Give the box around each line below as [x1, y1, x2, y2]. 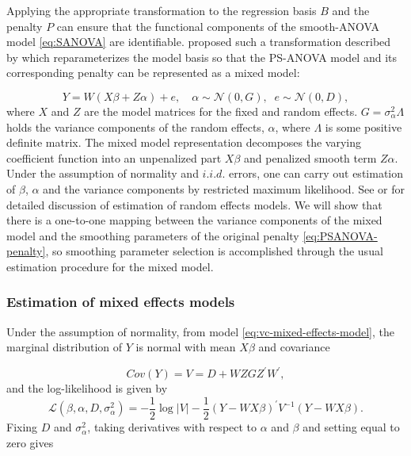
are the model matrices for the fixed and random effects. [84, 102, 358, 119]
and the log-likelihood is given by [6, 380, 168, 397]
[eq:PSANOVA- [303, 227, 378, 243]
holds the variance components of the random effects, [6, 118, 264, 135]
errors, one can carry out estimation [228, 165, 404, 182]
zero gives [6, 434, 54, 450]
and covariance [258, 339, 330, 355]
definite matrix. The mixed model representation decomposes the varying [6, 134, 361, 151]
